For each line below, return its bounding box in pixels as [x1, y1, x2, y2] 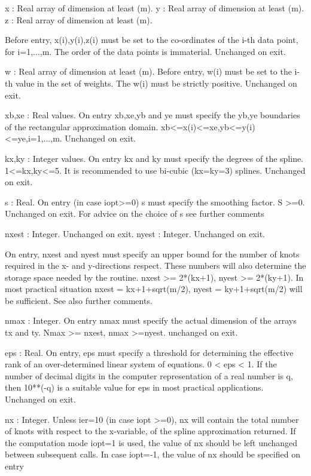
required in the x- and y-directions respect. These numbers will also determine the [5, 259, 306, 272]
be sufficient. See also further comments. [5, 294, 153, 306]
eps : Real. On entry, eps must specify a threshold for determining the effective [5, 346, 294, 358]
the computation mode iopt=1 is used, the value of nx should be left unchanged [5, 436, 298, 449]
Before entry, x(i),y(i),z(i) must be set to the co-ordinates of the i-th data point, [5, 33, 298, 46]
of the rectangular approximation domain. [5, 120, 158, 133]
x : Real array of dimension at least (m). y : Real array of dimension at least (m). [5, 2, 304, 14]
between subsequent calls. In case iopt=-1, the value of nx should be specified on [5, 448, 300, 460]
